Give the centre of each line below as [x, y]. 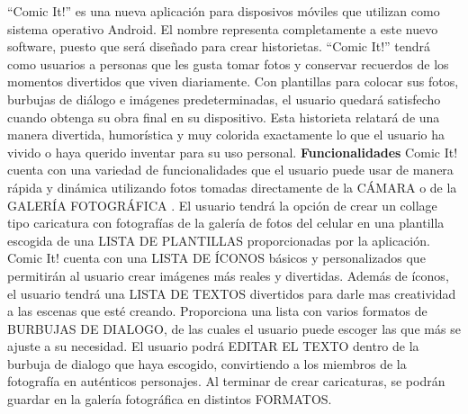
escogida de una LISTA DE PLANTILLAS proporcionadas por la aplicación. [219, 240]
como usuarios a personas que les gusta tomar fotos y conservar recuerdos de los [228, 63]
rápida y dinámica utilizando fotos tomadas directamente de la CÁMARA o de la [232, 187]
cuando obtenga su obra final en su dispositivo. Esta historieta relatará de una [224, 117]
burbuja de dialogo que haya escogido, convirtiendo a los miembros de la [207, 363]
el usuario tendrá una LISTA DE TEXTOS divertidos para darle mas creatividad [232, 293]
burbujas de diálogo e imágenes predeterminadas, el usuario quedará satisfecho [224, 99]
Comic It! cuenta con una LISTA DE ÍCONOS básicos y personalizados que [216, 258]
